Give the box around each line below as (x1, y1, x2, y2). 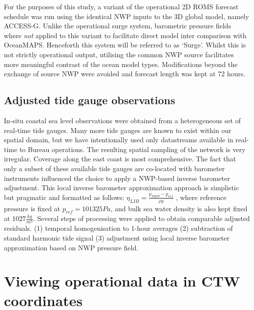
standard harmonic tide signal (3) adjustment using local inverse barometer (4, 233, 230, 243)
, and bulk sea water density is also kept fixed (110, 203, 248, 213)
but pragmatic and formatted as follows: (4, 192, 125, 202)
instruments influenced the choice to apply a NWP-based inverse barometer (4, 173, 230, 183)
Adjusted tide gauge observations (4, 92, 175, 108)
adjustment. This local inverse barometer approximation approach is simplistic (4, 182, 239, 193)
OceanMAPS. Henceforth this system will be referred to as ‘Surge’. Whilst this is (4, 40, 246, 50)
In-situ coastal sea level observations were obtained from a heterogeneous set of (4, 115, 241, 125)
